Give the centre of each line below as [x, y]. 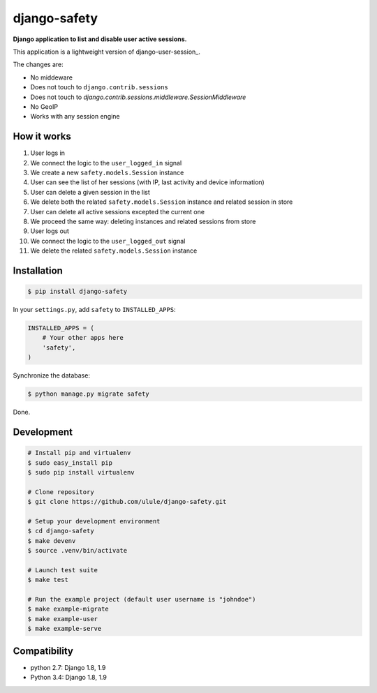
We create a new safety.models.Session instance [107, 172]
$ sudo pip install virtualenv [81, 472]
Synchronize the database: [52, 375]
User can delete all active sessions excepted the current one [118, 211]
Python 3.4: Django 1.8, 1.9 [69, 678]
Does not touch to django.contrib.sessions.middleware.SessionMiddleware [138, 97]
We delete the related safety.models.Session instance [114, 251]
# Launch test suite [62, 570]
